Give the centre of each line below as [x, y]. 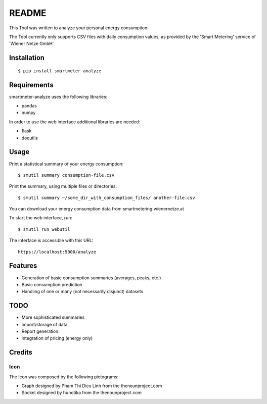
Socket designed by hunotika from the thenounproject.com [82, 393]
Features [23, 266]
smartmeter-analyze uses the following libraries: [58, 97]
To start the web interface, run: [41, 218]
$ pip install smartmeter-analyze [60, 71]
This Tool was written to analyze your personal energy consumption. [79, 28]
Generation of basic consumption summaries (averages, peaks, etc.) [91, 278]
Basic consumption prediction [52, 284]
